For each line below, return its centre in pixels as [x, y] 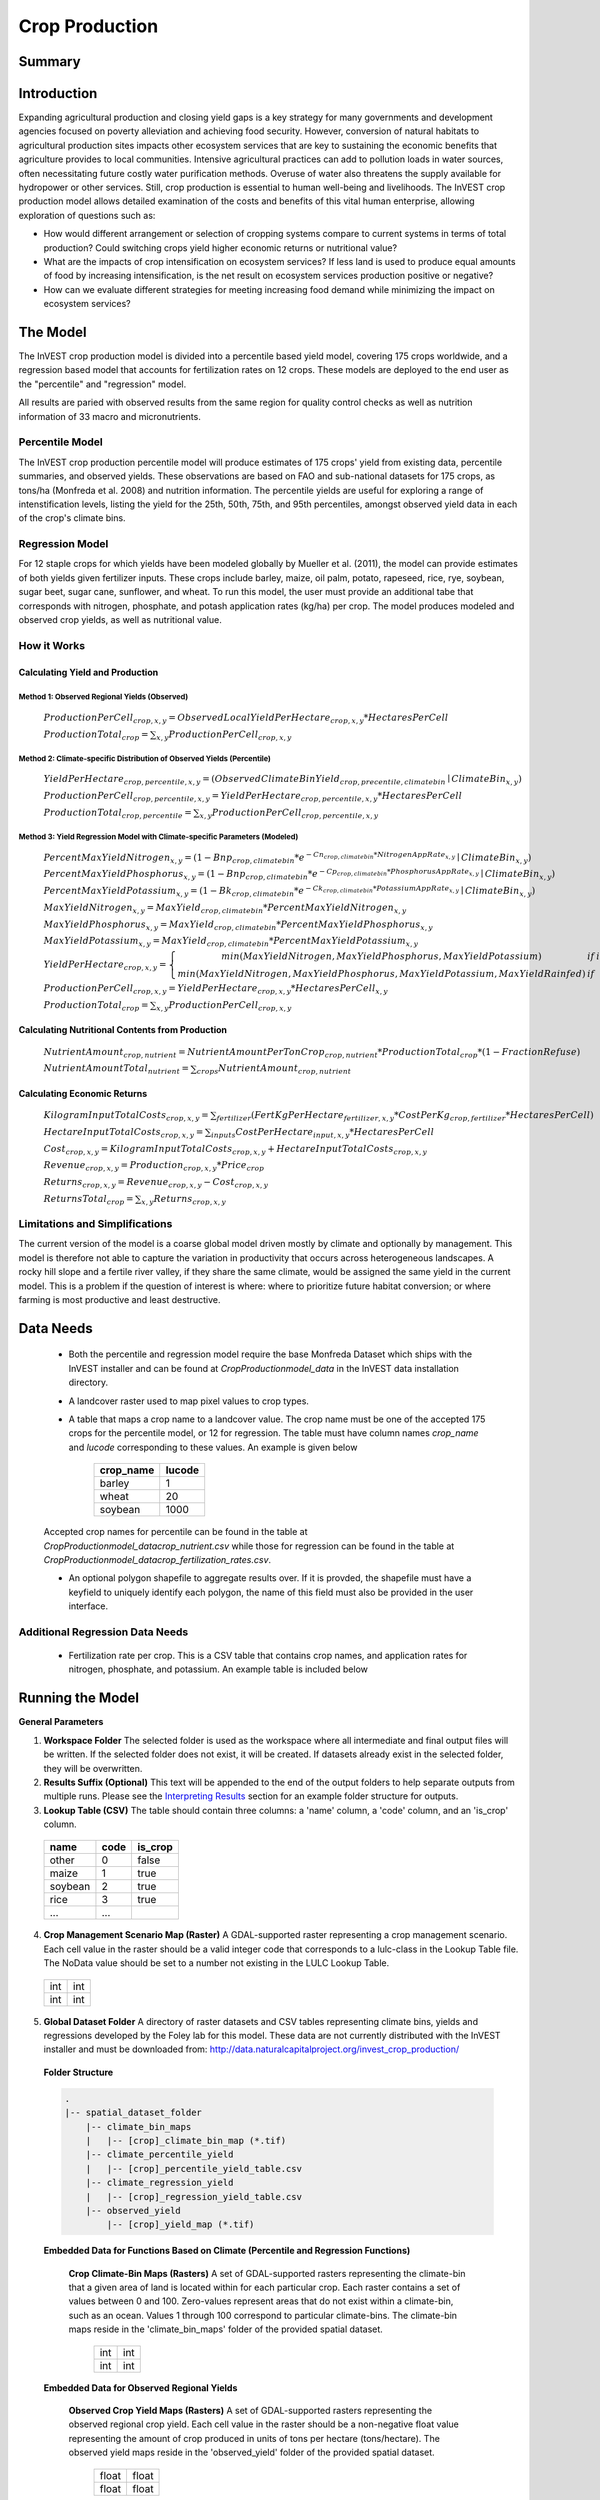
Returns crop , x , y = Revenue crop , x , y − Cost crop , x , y [156, 1183]
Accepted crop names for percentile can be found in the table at [176, 1532]
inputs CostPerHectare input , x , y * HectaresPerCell [323, 1133]
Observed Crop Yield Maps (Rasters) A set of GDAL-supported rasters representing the [250, 2411]
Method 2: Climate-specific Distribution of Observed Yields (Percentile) [145, 758]
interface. [88, 1606]
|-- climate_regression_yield [159, 2183]
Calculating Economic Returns [83, 1093]
